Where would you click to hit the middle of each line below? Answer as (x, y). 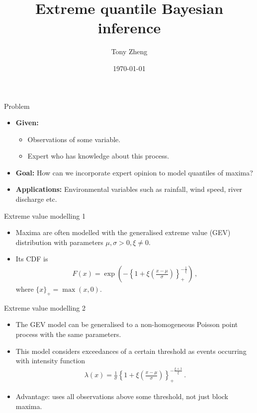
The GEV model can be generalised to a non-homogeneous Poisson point (127, 324)
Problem (17, 106)
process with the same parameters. (68, 334)
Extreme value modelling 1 (45, 215)
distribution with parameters (59, 242)
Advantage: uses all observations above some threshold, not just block (122, 396)
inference (129, 28)
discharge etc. (36, 199)
